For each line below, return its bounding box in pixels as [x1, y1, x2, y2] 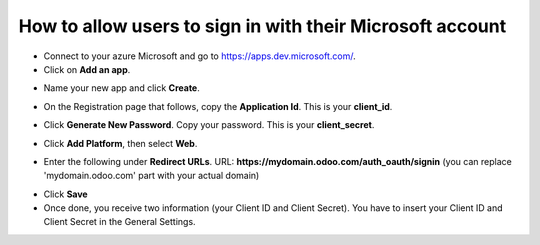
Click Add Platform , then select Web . [43, 137, 198, 149]
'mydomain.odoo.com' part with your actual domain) [43, 170, 260, 182]
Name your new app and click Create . [43, 82, 200, 94]
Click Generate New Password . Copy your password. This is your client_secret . [43, 119, 375, 131]
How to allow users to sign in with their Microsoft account [18, 15, 507, 37]
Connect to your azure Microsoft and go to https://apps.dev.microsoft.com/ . [43, 50, 357, 62]
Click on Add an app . [43, 63, 131, 75]
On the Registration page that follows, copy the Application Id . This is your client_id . [43, 100, 393, 112]
